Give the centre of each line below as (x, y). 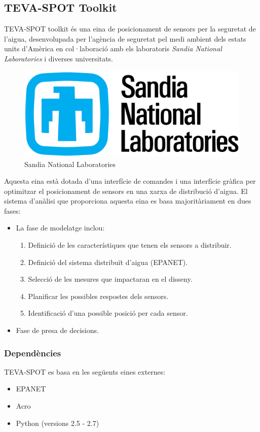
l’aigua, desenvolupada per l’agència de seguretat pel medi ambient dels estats (125, 38)
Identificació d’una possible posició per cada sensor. (108, 313)
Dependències (33, 353)
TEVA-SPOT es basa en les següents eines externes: (85, 371)
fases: (12, 210)
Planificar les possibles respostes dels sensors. (98, 296)
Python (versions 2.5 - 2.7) (58, 423)
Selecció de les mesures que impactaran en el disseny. (110, 279)
